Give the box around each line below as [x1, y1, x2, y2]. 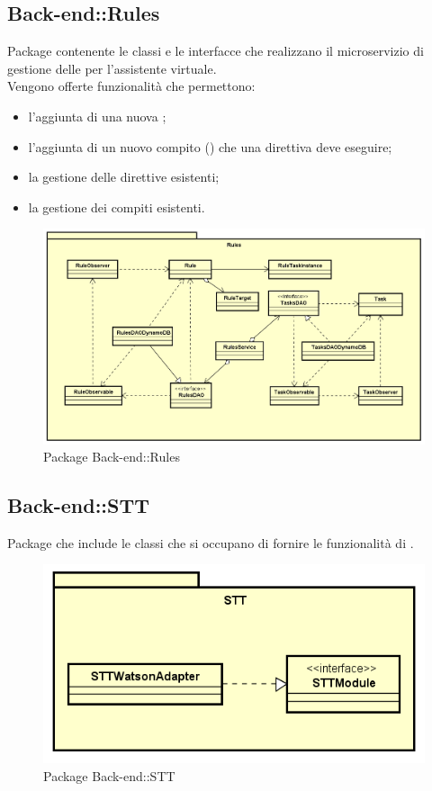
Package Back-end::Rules [43, 447, 180, 466]
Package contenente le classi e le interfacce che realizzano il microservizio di [7, 41, 424, 60]
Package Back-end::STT [43, 767, 175, 785]
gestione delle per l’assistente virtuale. [7, 58, 217, 77]
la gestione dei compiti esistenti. [28, 197, 205, 216]
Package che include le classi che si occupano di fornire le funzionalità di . [7, 533, 414, 552]
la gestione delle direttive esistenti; [28, 167, 220, 186]
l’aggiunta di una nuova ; [28, 106, 166, 125]
